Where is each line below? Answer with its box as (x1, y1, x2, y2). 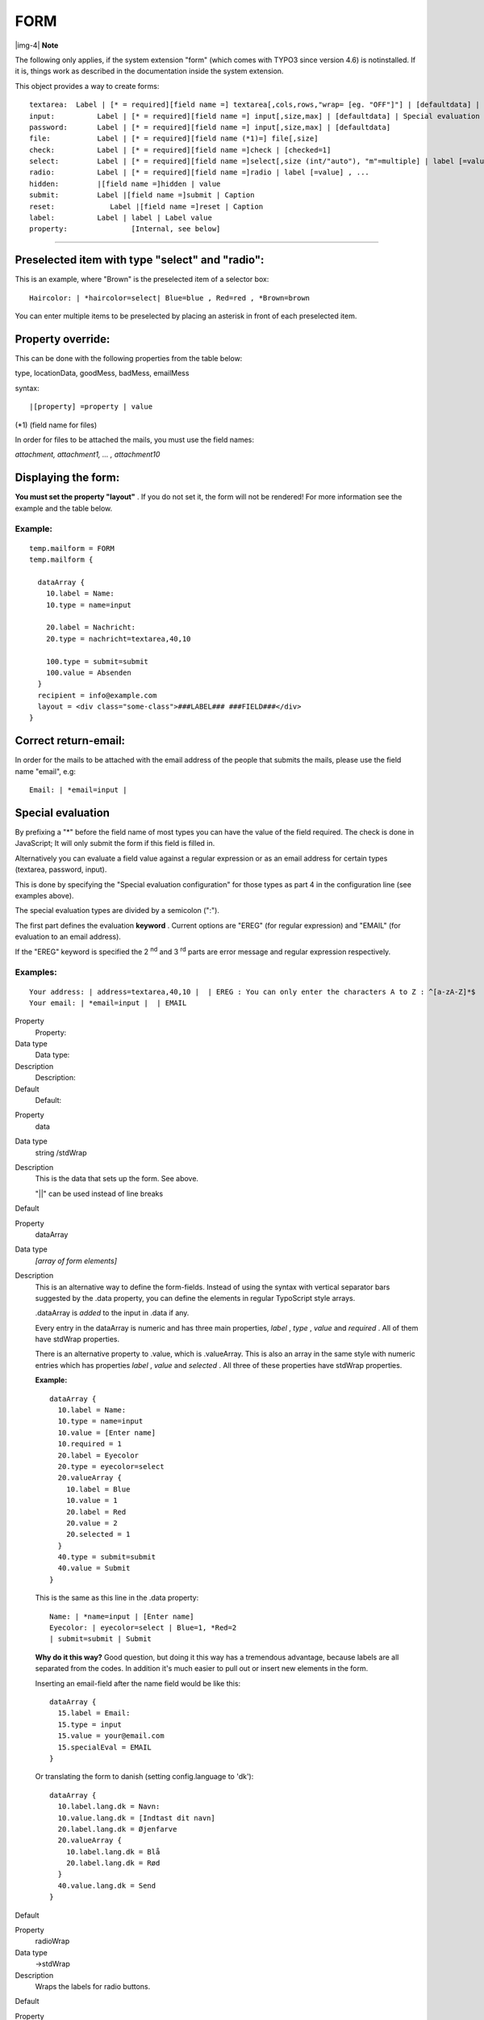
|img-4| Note (15, 40, 59, 50)
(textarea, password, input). (15, 865, 107, 874)
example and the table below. (15, 503, 113, 513)
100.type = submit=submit (45, 657, 149, 666)
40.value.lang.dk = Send (57, 1881, 156, 1890)
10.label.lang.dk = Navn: (57, 1802, 161, 1812)
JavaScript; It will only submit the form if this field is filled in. (15, 839, 215, 848)
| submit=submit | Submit (49, 1635, 152, 1643)
